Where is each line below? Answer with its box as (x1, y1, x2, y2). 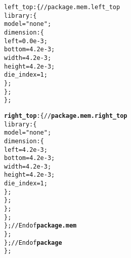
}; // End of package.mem (4, 222, 77, 230)
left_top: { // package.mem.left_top (4, 4, 120, 11)
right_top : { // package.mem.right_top (4, 112, 127, 119)
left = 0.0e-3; (4, 37, 48, 45)
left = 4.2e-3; (4, 146, 48, 153)
